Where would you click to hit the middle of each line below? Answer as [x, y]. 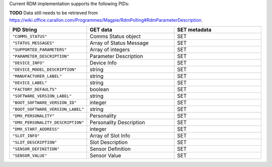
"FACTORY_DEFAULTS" [35, 89]
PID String [25, 30]
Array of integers [110, 49]
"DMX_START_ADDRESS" [36, 129]
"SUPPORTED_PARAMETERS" [40, 50]
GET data [101, 30]
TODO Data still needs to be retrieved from [54, 13]
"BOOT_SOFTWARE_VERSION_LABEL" [48, 109]
